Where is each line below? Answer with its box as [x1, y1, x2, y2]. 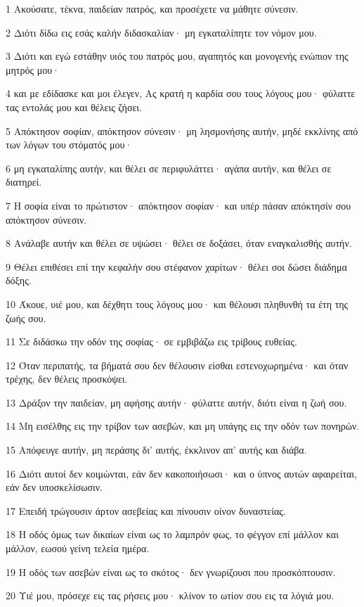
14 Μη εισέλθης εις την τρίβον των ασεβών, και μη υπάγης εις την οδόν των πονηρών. [6, 418, 360, 433]
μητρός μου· [6, 62, 60, 77]
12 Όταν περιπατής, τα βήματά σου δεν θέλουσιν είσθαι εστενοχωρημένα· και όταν [6, 357, 349, 372]
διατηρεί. [6, 174, 42, 189]
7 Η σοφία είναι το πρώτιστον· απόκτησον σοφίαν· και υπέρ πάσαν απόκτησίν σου [6, 198, 351, 212]
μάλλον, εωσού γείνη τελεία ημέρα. [6, 541, 150, 556]
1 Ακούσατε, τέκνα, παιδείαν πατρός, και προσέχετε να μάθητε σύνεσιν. [6, 1, 299, 15]
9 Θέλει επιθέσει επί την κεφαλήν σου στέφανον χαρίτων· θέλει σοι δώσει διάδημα [6, 259, 347, 274]
